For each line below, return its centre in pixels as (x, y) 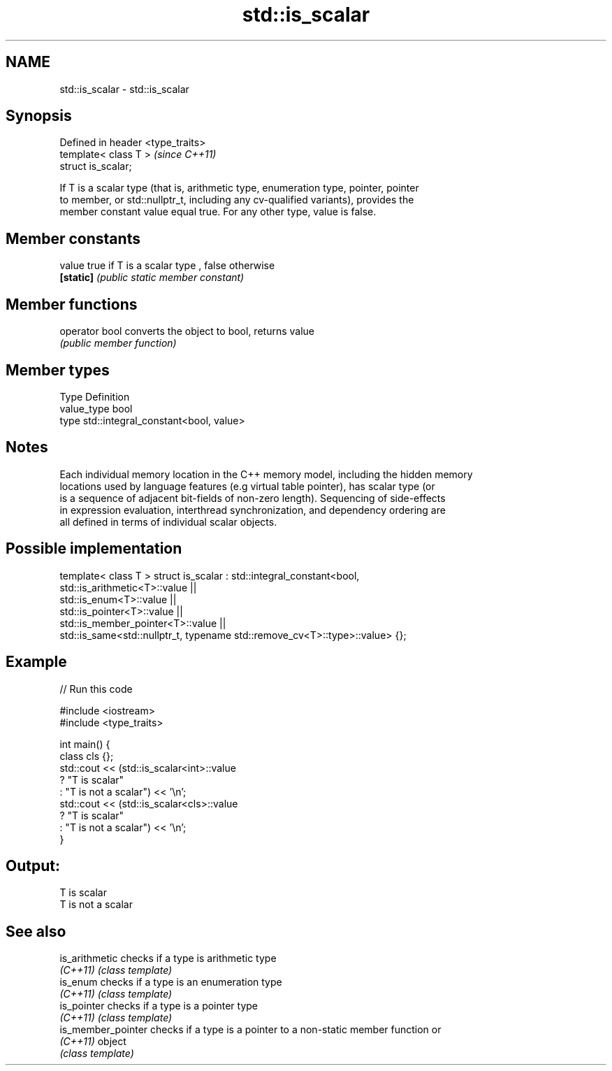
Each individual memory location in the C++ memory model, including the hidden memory (266, 474)
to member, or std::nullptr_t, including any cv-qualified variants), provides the (237, 200)
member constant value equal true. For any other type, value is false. (218, 212)
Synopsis (39, 116)
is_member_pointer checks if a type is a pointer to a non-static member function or (250, 1030)
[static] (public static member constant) (152, 278)
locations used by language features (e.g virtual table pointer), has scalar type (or (247, 486)
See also (36, 931)
